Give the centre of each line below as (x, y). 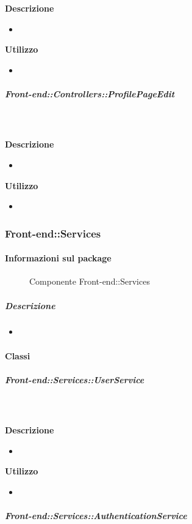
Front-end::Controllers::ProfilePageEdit (90, 94)
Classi (18, 355)
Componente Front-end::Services (90, 281)
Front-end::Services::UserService (75, 379)
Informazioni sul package (58, 258)
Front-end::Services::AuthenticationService (96, 515)
